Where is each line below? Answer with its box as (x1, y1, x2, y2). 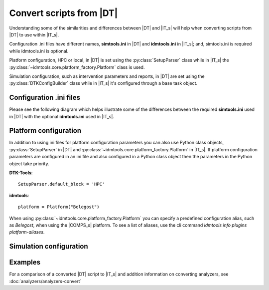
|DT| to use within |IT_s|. (9, 31, 59, 37)
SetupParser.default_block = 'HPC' (18, 181, 105, 187)
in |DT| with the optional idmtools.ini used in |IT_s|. (9, 113, 115, 119)
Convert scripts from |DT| (9, 7, 118, 18)
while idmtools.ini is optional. (9, 48, 69, 54)
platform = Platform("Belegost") (18, 204, 100, 210)
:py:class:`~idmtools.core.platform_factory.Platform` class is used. (9, 64, 145, 70)
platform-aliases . (9, 229, 45, 235)
